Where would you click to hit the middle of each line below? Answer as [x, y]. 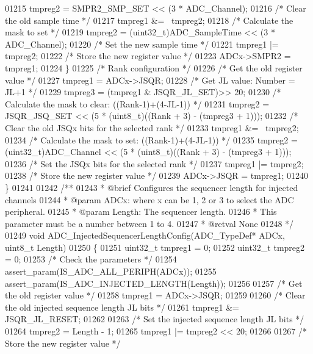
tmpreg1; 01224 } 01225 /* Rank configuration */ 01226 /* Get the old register [154, 67]
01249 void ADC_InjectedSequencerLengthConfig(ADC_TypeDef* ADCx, [145, 235]
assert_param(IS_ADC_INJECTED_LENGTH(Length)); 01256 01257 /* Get [154, 283]
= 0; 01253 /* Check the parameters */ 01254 [91, 259]
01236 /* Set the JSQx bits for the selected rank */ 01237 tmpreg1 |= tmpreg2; [154, 163]
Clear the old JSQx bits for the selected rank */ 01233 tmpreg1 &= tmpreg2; [152, 127]
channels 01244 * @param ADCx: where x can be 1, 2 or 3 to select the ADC [149, 199]
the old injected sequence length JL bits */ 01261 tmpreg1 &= [122, 307]
